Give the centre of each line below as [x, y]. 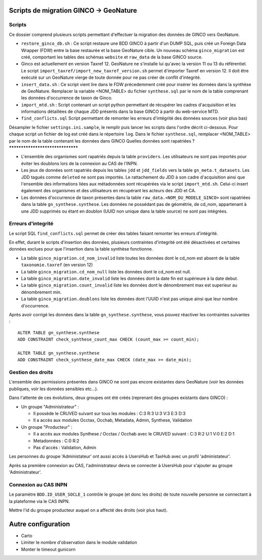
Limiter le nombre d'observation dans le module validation [79, 542]
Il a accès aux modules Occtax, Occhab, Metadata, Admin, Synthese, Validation [113, 420]
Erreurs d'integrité [31, 224]
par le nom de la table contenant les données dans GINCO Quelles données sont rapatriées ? [102, 141]
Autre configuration [40, 524]
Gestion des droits [31, 372]
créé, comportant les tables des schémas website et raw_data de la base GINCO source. [112, 57]
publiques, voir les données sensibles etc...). [54, 389]
